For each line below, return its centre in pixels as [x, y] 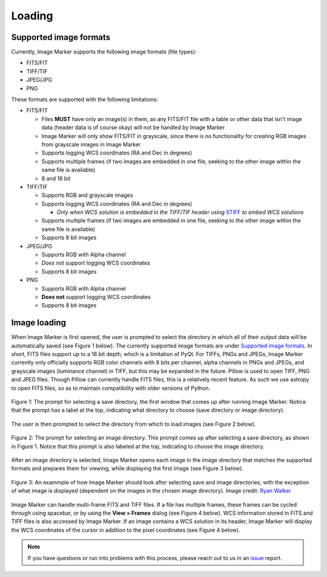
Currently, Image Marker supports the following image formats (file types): [104, 52]
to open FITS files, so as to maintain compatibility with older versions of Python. [111, 388]
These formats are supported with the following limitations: [85, 99]
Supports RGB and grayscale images [87, 195]
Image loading [39, 323]
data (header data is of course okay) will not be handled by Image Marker [133, 128]
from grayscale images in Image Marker [91, 144]
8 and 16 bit [56, 178]
